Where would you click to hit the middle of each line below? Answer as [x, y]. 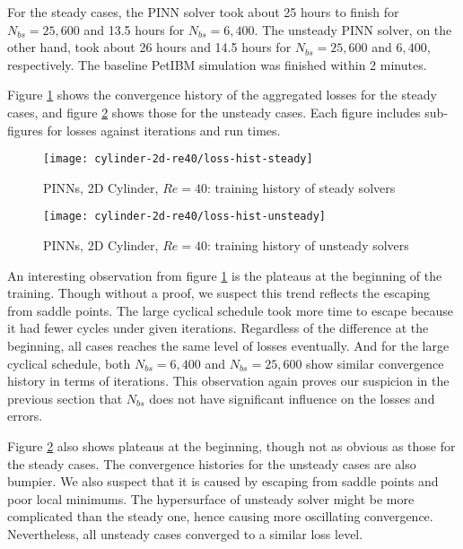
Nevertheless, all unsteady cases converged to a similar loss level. [185, 533]
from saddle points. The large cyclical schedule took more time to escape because [231, 310]
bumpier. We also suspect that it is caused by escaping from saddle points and [223, 481]
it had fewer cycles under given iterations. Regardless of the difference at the [218, 328]
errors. [25, 416]
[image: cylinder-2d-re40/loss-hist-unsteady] [184, 217]
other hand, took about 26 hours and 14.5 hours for [149, 47]
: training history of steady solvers [301, 187]
